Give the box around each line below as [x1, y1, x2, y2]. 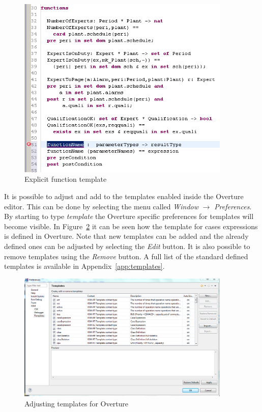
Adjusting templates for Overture [24, 398, 129, 408]
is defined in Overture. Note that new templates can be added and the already [4, 231, 249, 241]
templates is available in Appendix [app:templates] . [4, 261, 165, 271]
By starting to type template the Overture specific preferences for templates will [4, 211, 254, 222]
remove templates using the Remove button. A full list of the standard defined [4, 251, 248, 261]
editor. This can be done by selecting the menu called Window [4, 201, 199, 211]
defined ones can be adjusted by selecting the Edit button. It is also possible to [4, 241, 250, 252]
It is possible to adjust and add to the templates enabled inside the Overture [4, 191, 244, 202]
